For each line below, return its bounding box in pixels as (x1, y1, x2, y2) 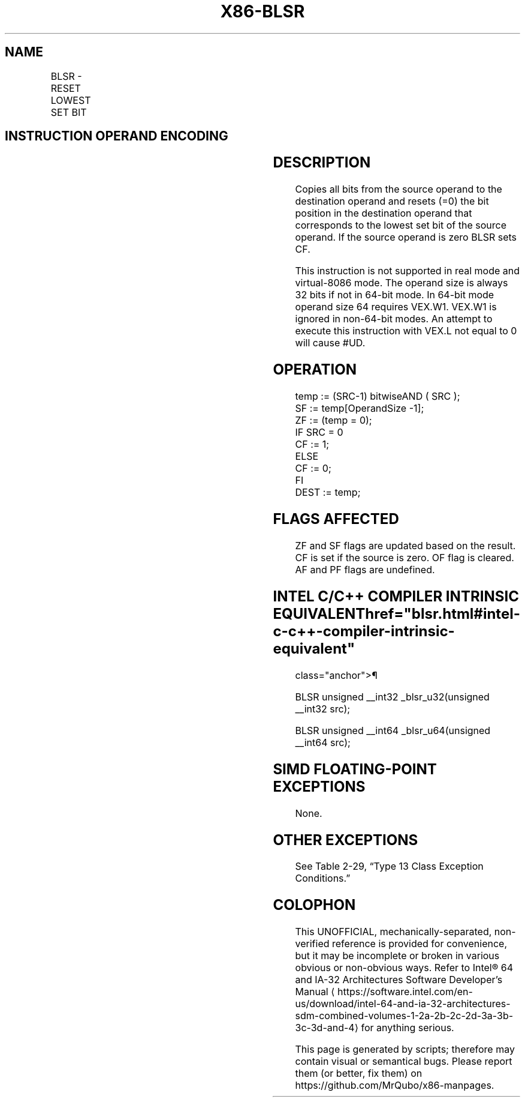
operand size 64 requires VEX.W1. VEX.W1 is (295, 301, 497, 313)
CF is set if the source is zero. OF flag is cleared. (295, 551, 514, 564)
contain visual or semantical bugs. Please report (295, 1055, 512, 1068)
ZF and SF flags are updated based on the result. (295, 539, 516, 552)
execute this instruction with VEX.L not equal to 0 (295, 325, 517, 337)
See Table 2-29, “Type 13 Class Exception (295, 860, 484, 873)
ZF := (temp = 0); (295, 414, 372, 427)
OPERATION (273, 361, 357, 379)
